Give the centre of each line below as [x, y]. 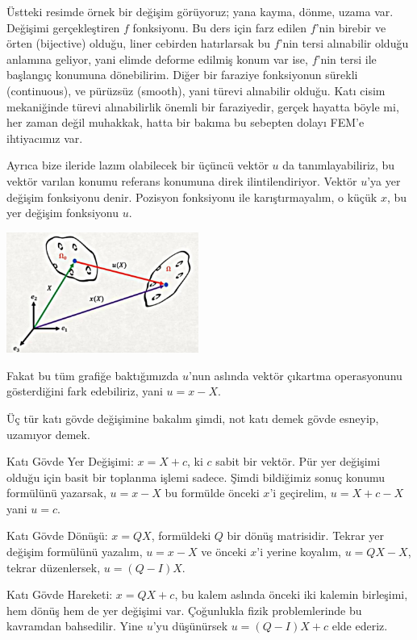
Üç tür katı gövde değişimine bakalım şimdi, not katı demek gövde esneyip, [193, 418]
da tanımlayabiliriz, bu [339, 165]
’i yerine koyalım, [299, 552]
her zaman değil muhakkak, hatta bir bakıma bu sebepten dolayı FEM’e [186, 122]
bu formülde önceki [212, 493]
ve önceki [224, 552]
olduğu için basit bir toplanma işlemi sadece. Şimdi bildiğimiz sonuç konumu [196, 477]
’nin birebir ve [351, 27]
